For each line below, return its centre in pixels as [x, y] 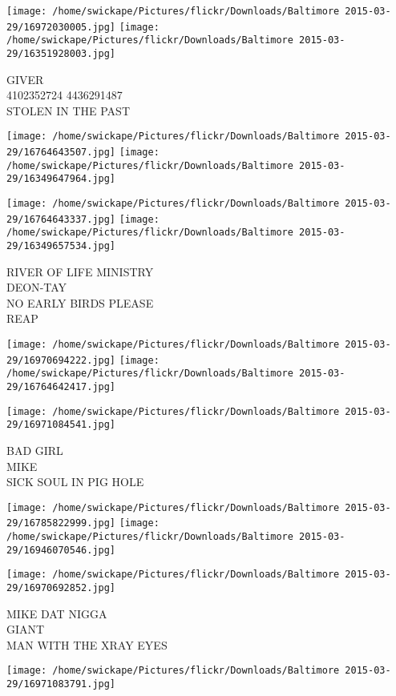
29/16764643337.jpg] [61, 219]
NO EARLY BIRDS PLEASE [80, 302]
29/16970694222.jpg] [61, 360]
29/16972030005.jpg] [61, 27]
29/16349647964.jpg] [61, 179]
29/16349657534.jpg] [61, 246]
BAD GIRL [35, 450]
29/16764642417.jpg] [61, 387]
